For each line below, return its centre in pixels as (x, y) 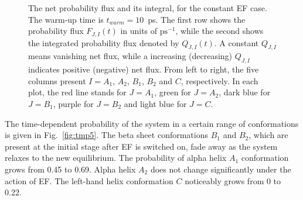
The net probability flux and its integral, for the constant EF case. (148, 8)
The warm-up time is (66, 19)
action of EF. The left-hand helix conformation (89, 180)
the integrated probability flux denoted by (104, 42)
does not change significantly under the (221, 169)
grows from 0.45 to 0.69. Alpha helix (70, 169)
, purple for (73, 104)
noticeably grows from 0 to (233, 180)
